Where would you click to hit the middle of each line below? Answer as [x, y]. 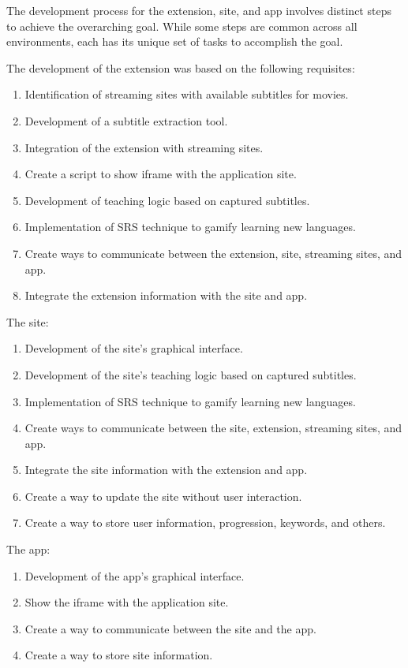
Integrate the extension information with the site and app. [166, 295]
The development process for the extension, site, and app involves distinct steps [199, 10]
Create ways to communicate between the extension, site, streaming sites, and [213, 253]
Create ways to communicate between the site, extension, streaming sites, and [213, 428]
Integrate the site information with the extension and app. [166, 470]
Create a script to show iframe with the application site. [161, 174]
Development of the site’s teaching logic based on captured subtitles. [191, 374]
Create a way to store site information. [119, 655]
